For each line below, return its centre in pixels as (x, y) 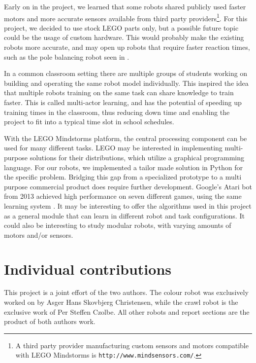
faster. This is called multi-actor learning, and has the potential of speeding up (123, 102)
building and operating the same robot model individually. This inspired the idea (126, 83)
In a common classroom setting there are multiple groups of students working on (126, 73)
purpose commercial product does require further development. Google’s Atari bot (128, 186)
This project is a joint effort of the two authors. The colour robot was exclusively (126, 292)
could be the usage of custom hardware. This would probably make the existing (124, 37)
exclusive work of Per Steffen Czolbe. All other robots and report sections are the (127, 311)
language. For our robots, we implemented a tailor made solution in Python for (123, 167)
